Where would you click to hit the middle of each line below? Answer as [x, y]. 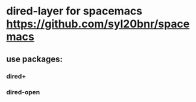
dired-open [23, 92]
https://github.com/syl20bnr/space [98, 24]
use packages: [35, 59]
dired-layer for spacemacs [74, 11]
